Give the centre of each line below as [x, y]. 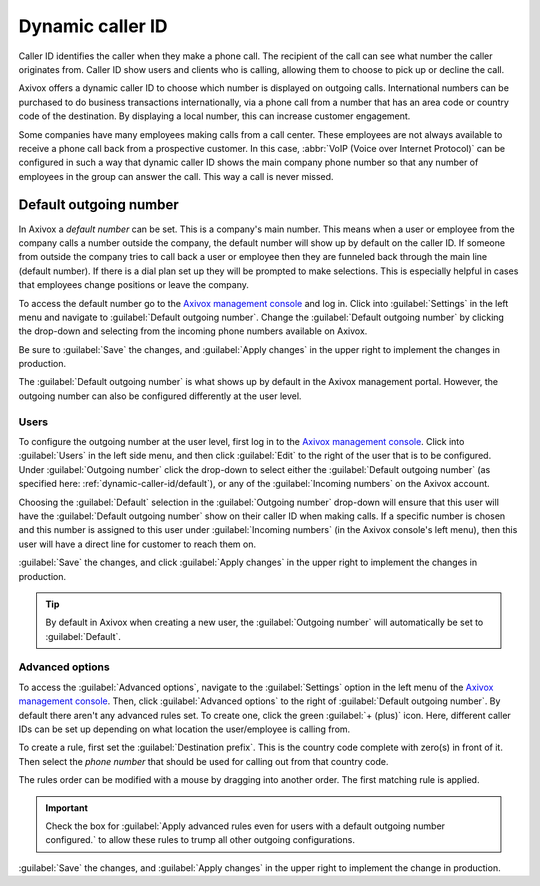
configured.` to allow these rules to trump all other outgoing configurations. [200, 840]
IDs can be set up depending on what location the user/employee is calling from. [184, 729]
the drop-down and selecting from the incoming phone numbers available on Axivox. [193, 331]
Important [67, 807]
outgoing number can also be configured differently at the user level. [160, 396]
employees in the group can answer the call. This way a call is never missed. [176, 176]
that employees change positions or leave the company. [133, 285]
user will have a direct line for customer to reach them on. [137, 544]
